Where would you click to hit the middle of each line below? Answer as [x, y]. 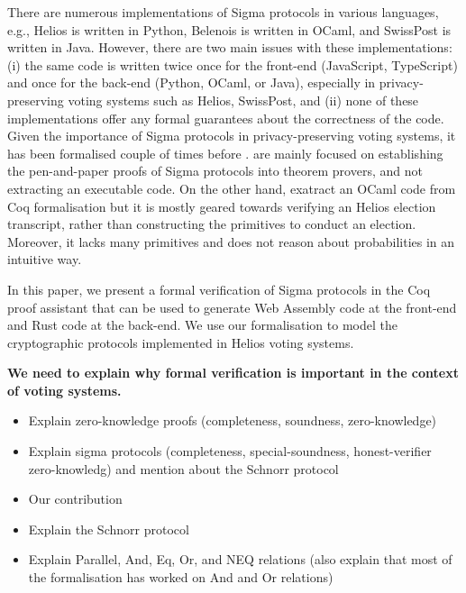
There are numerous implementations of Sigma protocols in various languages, [223, 12]
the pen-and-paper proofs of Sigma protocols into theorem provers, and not [215, 171]
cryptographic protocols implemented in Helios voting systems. [181, 342]
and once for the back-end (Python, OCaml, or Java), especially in [192, 82]
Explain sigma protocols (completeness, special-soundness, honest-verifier [230, 451]
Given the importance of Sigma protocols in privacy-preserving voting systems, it [232, 136]
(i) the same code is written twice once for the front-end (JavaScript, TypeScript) [233, 64]
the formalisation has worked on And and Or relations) [181, 577]
